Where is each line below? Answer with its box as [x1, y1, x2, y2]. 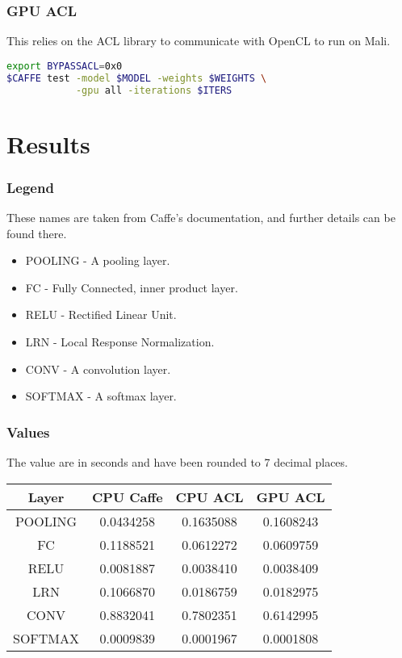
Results [6, 127, 90, 160]
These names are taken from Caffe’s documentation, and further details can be [6, 209, 396, 226]
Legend [6, 177, 54, 197]
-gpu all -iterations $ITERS [75, 84, 232, 96]
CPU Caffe [92, 487, 163, 506]
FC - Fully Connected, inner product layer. [25, 279, 238, 295]
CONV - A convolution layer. [25, 360, 171, 377]
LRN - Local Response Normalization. [25, 333, 215, 350]
